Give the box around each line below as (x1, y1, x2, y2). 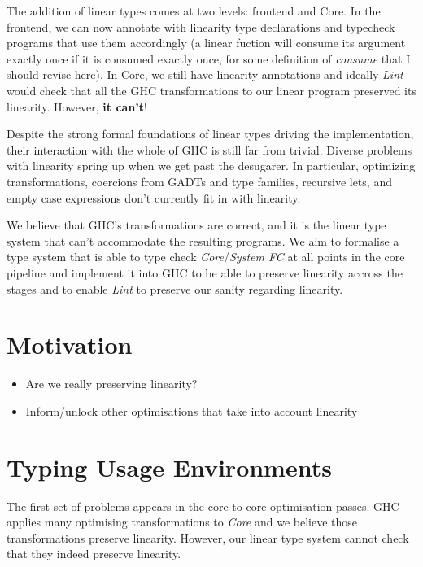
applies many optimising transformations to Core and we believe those (7, 513, 357, 530)
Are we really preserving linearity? (25, 375, 198, 392)
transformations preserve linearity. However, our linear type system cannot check (7, 529, 409, 546)
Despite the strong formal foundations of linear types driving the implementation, (7, 125, 414, 142)
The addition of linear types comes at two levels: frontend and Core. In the (7, 2, 381, 19)
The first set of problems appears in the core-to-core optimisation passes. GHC (7, 497, 399, 514)
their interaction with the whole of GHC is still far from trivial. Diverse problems (7, 141, 412, 158)
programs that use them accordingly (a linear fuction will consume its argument (7, 34, 406, 51)
